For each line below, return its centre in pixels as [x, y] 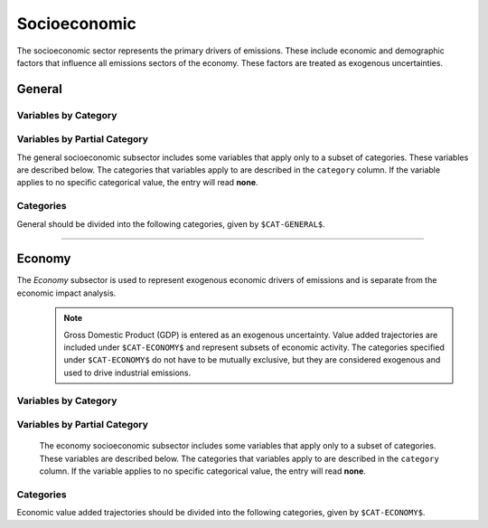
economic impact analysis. [66, 293]
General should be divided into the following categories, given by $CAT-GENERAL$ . [171, 224]
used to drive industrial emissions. [127, 372]
